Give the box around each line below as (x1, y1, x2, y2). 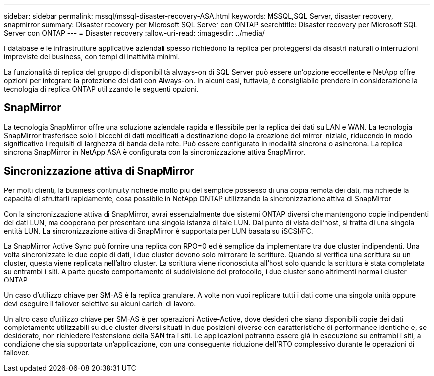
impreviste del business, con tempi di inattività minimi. (4, 52, 180, 61)
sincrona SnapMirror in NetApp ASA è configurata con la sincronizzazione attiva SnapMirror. (4, 147, 306, 156)
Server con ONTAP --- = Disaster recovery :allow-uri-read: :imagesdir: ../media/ (4, 29, 265, 37)
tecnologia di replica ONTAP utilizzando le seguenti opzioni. (4, 85, 199, 93)
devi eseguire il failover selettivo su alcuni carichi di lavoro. (4, 299, 196, 308)
